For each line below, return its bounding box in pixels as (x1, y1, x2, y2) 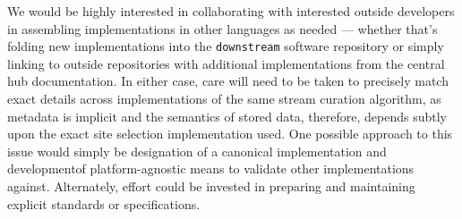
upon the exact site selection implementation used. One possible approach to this (7, 124, 453, 143)
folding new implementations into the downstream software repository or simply (7, 37, 444, 55)
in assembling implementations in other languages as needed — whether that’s (7, 19, 438, 38)
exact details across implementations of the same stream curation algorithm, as (7, 89, 441, 108)
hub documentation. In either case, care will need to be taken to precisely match (7, 72, 449, 90)
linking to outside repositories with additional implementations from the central (7, 54, 445, 72)
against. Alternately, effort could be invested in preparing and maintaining (7, 177, 415, 195)
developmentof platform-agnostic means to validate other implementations (7, 159, 415, 178)
